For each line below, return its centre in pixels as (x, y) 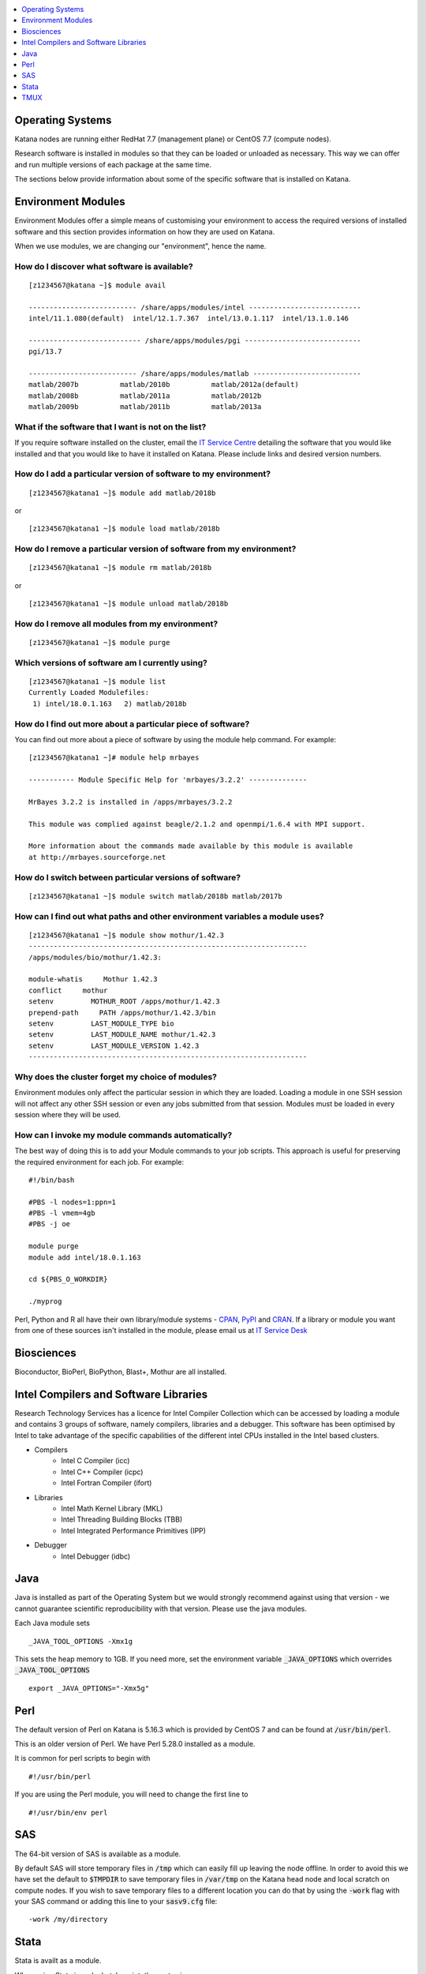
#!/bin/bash (52, 1180)
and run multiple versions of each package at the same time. (113, 164)
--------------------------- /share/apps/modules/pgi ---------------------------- (195, 340)
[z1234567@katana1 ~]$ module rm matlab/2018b (120, 568)
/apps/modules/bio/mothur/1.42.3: (95, 957)
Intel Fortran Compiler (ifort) (106, 1483)
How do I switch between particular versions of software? (127, 877)
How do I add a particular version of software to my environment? (143, 474)
